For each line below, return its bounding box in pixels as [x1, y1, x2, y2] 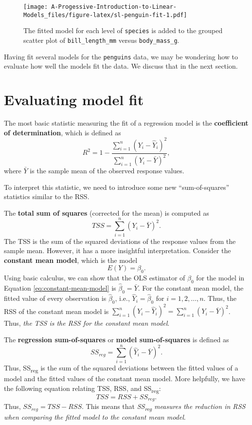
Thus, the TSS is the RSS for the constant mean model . [4, 318, 170, 328]
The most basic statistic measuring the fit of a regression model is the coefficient [4, 118, 249, 128]
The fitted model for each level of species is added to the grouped [23, 25, 223, 36]
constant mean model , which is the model [4, 255, 138, 265]
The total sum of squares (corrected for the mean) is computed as [4, 207, 209, 218]
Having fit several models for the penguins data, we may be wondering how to [4, 51, 238, 61]
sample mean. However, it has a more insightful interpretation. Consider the [4, 245, 231, 256]
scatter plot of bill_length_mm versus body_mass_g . [23, 35, 180, 45]
